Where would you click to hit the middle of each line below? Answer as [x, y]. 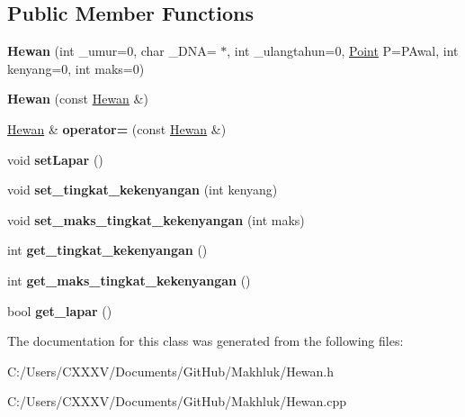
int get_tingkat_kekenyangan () [107, 250]
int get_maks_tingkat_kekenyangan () [129, 280]
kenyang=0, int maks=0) [76, 68]
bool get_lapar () [60, 310]
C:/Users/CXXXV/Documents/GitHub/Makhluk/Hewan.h [171, 371]
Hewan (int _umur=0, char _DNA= [112, 51]
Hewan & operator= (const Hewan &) [117, 128]
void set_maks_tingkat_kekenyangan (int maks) [156, 219]
